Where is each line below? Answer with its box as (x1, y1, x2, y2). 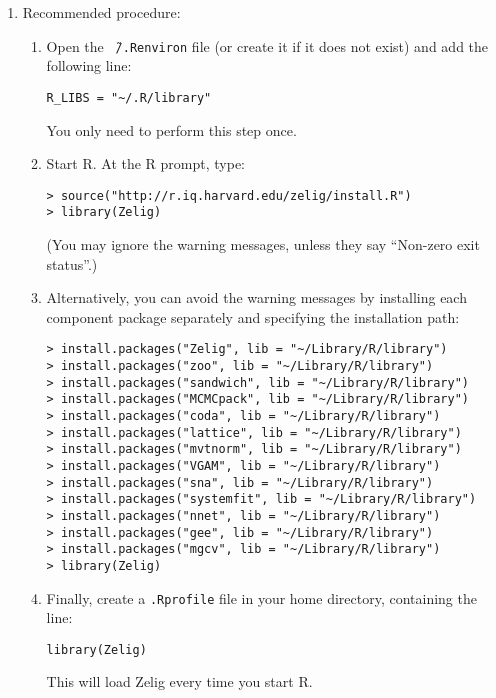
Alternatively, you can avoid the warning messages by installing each (46, 287, 467, 308)
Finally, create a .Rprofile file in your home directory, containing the (46, 587, 477, 608)
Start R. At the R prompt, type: (46, 153, 246, 174)
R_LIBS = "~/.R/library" (46, 90, 212, 105)
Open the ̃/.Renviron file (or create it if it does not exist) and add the (46, 35, 489, 56)
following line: (46, 55, 132, 76)
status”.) (46, 253, 98, 274)
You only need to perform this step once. (46, 119, 297, 140)
